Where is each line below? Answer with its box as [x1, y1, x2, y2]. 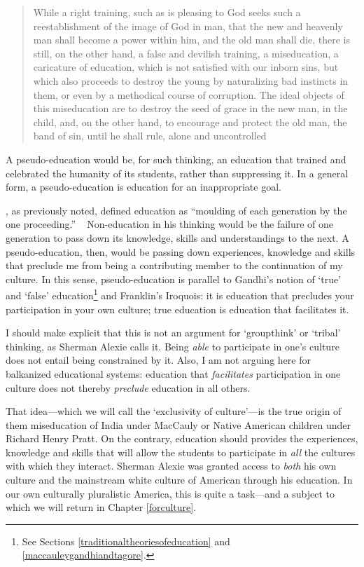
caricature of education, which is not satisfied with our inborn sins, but [33, 60, 339, 74]
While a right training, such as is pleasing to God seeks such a [33, 5, 301, 19]
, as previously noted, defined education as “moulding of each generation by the [6, 203, 347, 217]
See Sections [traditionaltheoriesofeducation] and [22, 533, 230, 548]
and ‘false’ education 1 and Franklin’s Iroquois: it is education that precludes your [6, 286, 354, 302]
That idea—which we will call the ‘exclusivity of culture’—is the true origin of [6, 404, 342, 418]
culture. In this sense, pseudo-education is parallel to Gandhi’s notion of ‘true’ [6, 271, 342, 286]
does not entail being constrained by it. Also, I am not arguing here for [6, 353, 311, 367]
